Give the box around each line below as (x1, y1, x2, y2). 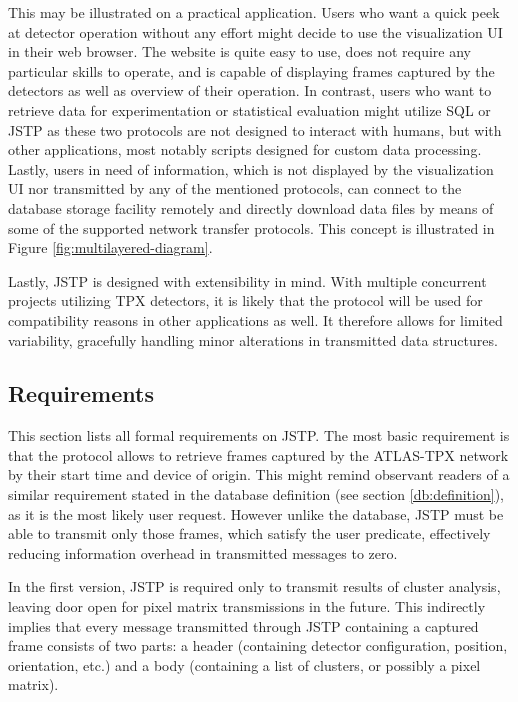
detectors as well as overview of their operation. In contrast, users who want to (8, 80, 492, 101)
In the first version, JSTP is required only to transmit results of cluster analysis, (8, 576, 501, 597)
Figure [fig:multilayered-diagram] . (8, 237, 213, 258)
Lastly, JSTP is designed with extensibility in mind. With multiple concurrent (8, 270, 487, 291)
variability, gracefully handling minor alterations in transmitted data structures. (8, 329, 498, 350)
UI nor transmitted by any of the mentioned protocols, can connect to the (8, 178, 462, 199)
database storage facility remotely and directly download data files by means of (8, 197, 494, 218)
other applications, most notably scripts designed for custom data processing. (8, 139, 482, 160)
